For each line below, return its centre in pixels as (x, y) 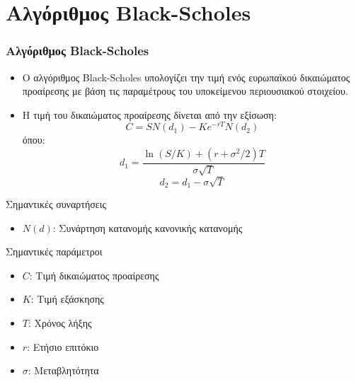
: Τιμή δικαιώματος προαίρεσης (94, 275)
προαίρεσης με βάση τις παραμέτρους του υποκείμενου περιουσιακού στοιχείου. (185, 91)
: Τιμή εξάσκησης (67, 299)
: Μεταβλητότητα (63, 370)
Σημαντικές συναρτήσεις (56, 204)
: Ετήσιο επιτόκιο (63, 346)
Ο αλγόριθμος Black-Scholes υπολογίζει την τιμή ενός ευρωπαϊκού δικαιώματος (186, 77)
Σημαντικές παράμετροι (54, 251)
